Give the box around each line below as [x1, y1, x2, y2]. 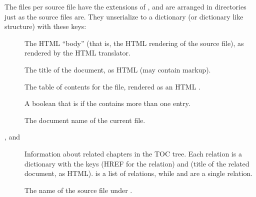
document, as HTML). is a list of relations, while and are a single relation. [24, 168, 253, 178]
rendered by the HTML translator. [24, 47, 131, 58]
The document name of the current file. [24, 114, 145, 125]
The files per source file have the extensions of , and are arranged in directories [4, 1, 246, 11]
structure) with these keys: [4, 21, 86, 31]
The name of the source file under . [24, 184, 132, 195]
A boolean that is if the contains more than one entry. [24, 98, 190, 108]
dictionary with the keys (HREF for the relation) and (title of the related [24, 158, 249, 168]
